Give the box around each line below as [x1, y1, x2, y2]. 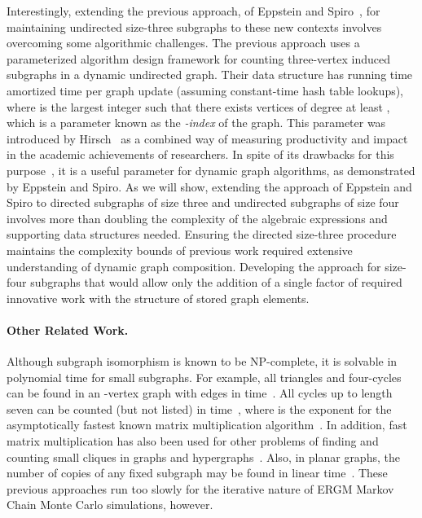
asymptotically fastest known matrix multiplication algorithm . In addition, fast [7, 416, 407, 433]
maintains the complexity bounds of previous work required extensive [7, 241, 353, 258]
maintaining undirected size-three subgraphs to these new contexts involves [7, 18, 382, 35]
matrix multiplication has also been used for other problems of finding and [7, 432, 379, 450]
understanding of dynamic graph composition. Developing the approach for [7, 257, 381, 274]
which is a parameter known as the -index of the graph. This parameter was [7, 114, 386, 131]
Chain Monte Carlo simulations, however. [7, 496, 213, 513]
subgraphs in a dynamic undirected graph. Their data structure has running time [7, 66, 413, 83]
